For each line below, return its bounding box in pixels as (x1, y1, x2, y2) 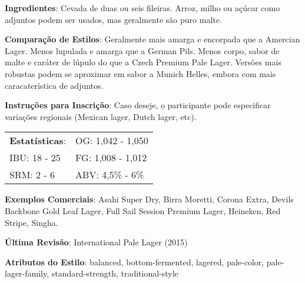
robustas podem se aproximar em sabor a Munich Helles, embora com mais (5, 67, 276, 79)
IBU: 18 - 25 (9, 151, 61, 165)
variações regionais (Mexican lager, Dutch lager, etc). (5, 110, 197, 122)
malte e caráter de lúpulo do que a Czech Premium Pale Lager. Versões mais (5, 56, 281, 68)
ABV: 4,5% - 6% (75, 168, 144, 182)
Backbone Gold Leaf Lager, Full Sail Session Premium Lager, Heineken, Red (5, 204, 281, 217)
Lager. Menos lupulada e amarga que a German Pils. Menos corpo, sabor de (5, 44, 280, 56)
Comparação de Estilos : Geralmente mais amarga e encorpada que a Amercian (5, 33, 300, 45)
